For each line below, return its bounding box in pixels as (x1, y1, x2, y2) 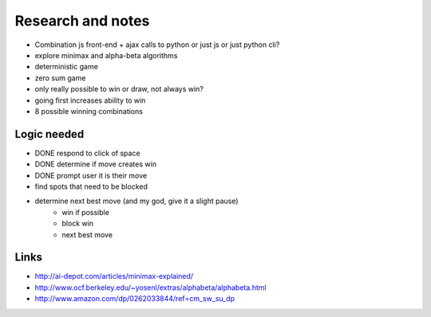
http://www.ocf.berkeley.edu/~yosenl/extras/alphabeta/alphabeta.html (34, 283, 267, 292)
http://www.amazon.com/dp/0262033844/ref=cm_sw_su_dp (34, 294, 235, 303)
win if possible (61, 207, 109, 217)
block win (61, 219, 94, 229)
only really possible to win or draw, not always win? (34, 84, 204, 94)
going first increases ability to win (34, 96, 146, 105)
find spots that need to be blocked (34, 182, 148, 191)
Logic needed (14, 127, 85, 141)
